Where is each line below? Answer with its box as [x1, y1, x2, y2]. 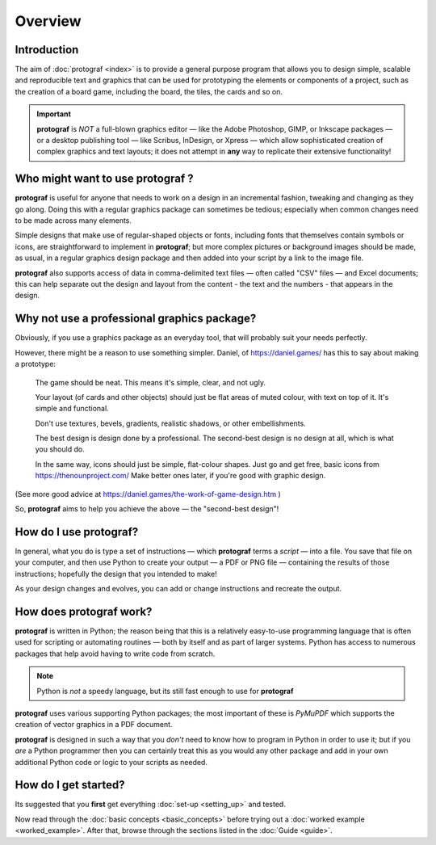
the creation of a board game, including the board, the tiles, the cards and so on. [15, 86, 283, 96]
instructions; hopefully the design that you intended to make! [15, 569, 217, 578]
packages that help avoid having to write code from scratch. [15, 649, 216, 658]
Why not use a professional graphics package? [15, 312, 257, 326]
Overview [15, 12, 82, 30]
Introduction [15, 43, 79, 57]
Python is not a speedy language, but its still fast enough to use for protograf [36, 686, 294, 696]
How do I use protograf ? [15, 525, 139, 539]
